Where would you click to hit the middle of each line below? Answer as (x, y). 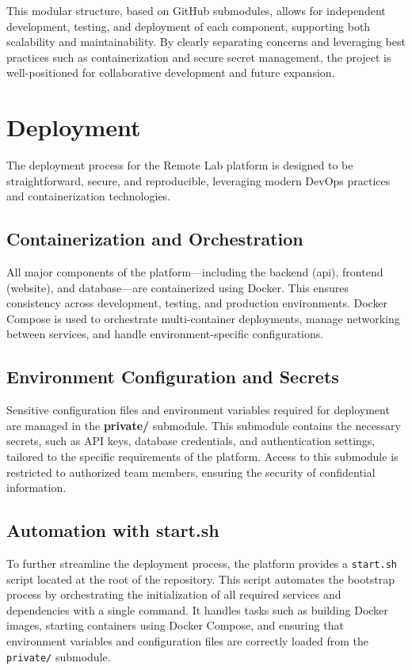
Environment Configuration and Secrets (173, 377)
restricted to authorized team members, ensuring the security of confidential (191, 472)
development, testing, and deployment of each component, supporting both (189, 26)
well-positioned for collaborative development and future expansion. (171, 72)
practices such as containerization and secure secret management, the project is (199, 57)
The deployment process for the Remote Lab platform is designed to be (180, 165)
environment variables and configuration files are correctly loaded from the (188, 641)
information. (36, 487)
